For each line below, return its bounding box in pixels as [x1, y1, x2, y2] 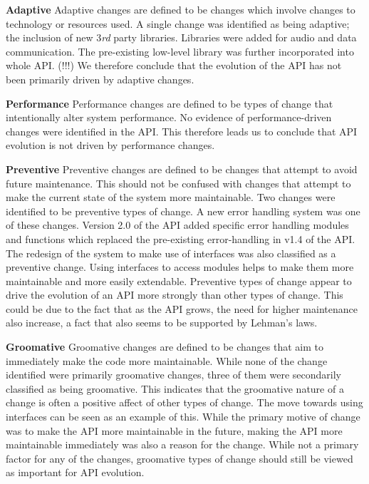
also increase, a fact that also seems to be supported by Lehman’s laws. [6, 315, 318, 330]
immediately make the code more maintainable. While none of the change [6, 353, 328, 368]
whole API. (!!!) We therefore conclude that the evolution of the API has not [6, 58, 342, 73]
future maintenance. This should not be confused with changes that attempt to [6, 175, 351, 190]
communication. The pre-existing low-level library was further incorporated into [6, 43, 354, 58]
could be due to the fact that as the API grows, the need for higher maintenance [6, 301, 358, 316]
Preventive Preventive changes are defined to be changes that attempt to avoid [6, 161, 358, 176]
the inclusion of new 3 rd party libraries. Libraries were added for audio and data [6, 30, 357, 45]
